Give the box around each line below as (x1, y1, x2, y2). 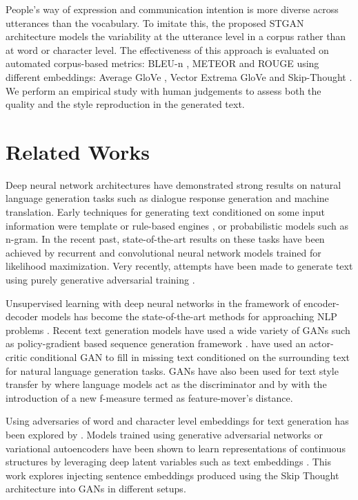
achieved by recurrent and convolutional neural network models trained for (6, 245, 321, 259)
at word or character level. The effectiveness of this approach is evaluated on (6, 42, 329, 57)
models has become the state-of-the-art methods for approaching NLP (41, 309, 337, 324)
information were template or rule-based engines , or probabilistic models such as (6, 218, 348, 232)
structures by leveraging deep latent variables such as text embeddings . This (6, 454, 331, 469)
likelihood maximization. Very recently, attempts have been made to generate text (6, 259, 353, 273)
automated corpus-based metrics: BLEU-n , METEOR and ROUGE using (6, 56, 319, 71)
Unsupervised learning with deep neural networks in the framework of (6, 295, 301, 310)
